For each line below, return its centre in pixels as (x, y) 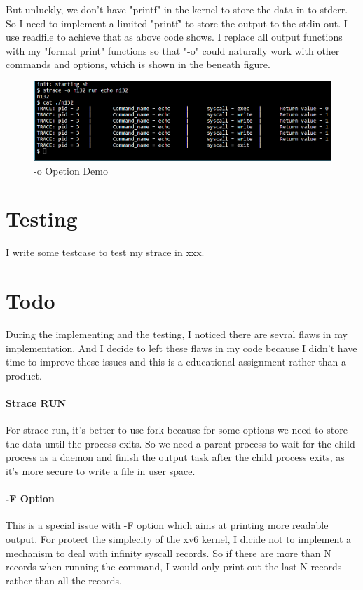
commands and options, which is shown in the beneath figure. (138, 64)
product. (24, 375)
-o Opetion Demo (71, 170)
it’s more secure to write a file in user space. (101, 470)
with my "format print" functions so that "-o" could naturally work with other (173, 50)
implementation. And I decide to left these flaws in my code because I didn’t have (181, 348)
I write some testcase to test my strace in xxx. (105, 252)
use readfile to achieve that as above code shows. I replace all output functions (174, 37)
